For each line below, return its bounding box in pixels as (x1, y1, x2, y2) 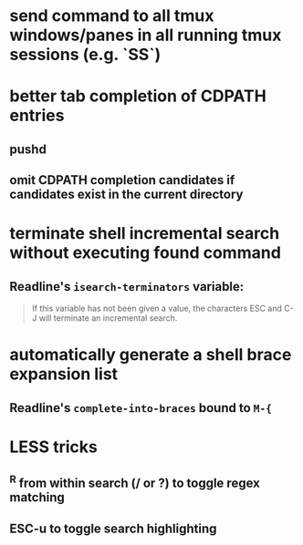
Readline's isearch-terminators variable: (9, 279, 245, 294)
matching (9, 489, 66, 506)
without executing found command (9, 242, 281, 263)
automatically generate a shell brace (9, 344, 292, 365)
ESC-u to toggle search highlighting (9, 520, 217, 536)
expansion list (9, 364, 119, 385)
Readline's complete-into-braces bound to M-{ (9, 400, 272, 416)
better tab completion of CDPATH (9, 86, 266, 107)
